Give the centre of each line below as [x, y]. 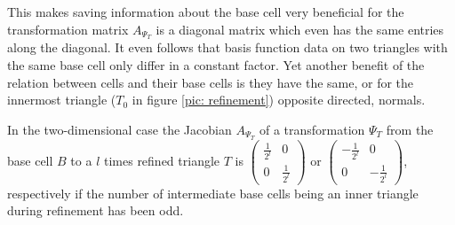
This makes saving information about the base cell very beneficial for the [206, 12]
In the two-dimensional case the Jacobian [120, 129]
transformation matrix [68, 29]
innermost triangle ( [62, 100]
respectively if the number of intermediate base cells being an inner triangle [213, 193]
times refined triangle [162, 160]
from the [410, 129]
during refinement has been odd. [96, 210]
